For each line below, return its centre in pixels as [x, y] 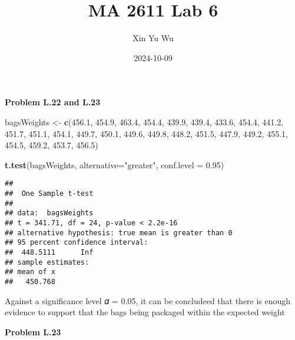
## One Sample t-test [49, 193]
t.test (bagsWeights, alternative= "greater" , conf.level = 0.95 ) [115, 164]
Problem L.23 [33, 331]
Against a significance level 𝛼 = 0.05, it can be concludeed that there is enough [148, 300]
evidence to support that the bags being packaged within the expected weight [145, 312]
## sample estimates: [47, 262]
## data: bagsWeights [49, 213]
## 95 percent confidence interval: [77, 243]
